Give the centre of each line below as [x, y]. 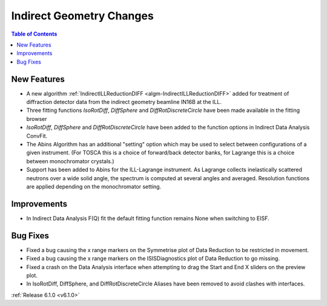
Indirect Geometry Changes [82, 16]
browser [37, 119]
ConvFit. [37, 135]
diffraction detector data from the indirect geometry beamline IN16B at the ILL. [124, 102]
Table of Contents [34, 34]
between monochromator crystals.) [70, 161]
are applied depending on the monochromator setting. [94, 186]
